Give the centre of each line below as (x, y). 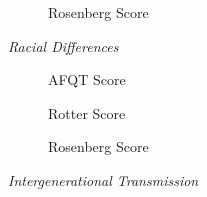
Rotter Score (87, 112)
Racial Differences (63, 45)
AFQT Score (87, 79)
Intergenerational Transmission (103, 179)
